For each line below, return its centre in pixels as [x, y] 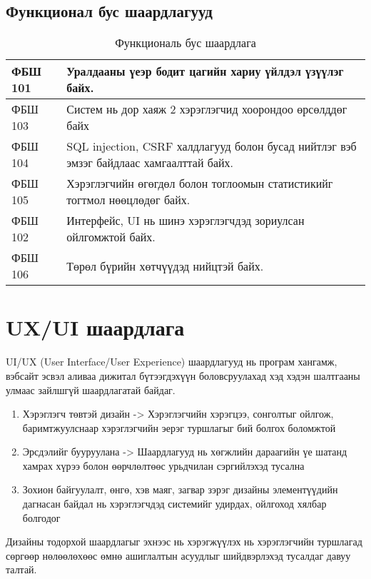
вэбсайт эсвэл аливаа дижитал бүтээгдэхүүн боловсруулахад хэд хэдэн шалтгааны [183, 375]
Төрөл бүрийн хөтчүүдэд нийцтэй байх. [165, 266]
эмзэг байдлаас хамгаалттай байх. [150, 163]
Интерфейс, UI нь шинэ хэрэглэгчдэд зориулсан [185, 221]
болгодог [41, 517]
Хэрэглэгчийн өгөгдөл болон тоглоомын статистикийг [200, 183]
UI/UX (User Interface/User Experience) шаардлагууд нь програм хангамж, [172, 362]
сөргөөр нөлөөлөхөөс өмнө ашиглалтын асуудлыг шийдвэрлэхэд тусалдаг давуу [178, 555]
